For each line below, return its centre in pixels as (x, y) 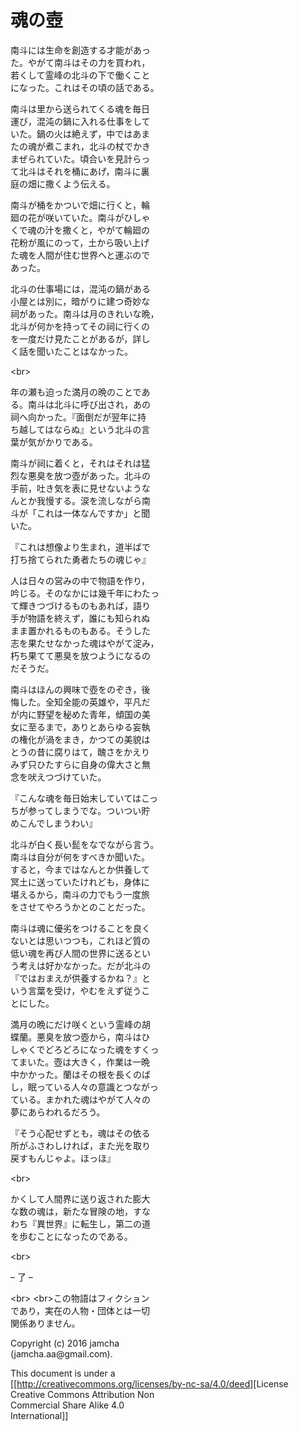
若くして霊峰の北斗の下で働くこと (80, 75)
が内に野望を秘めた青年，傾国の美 (80, 714)
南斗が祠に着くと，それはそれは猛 (80, 463)
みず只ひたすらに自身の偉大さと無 (80, 764)
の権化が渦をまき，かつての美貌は (80, 739)
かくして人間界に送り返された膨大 (80, 1198)
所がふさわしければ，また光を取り (80, 1145)
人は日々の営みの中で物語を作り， (80, 580)
